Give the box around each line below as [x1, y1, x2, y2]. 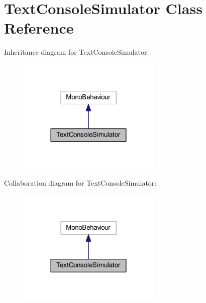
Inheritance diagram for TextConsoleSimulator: [4, 47, 149, 57]
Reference [4, 18, 74, 38]
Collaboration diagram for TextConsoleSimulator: [4, 177, 157, 188]
